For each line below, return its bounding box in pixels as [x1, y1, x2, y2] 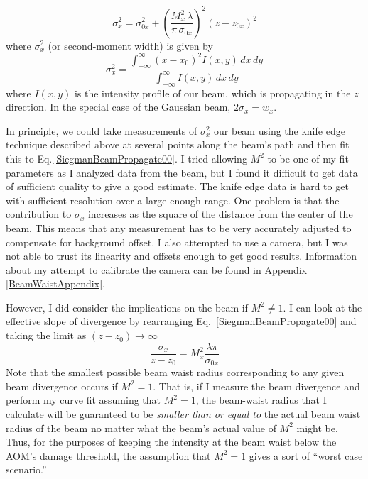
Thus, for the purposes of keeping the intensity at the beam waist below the [6, 434, 337, 449]
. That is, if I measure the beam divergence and [153, 378, 360, 393]
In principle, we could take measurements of [6, 123, 197, 138]
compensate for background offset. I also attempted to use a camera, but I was [6, 234, 348, 249]
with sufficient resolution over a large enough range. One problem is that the [6, 192, 340, 207]
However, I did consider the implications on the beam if [6, 299, 248, 314]
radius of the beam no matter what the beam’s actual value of [6, 420, 276, 435]
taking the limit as [6, 328, 87, 343]
